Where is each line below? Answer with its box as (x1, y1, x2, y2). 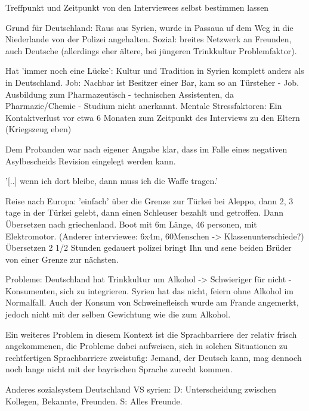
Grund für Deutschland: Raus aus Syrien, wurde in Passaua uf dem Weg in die (5, 21, 293, 33)
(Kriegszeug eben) (5, 123, 72, 135)
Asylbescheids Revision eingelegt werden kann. (5, 154, 176, 167)
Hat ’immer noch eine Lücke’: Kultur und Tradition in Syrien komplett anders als (5, 64, 304, 77)
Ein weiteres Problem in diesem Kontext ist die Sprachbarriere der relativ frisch (5, 328, 297, 340)
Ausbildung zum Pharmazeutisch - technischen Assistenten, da (5, 88, 234, 100)
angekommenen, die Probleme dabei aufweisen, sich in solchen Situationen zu (5, 340, 288, 352)
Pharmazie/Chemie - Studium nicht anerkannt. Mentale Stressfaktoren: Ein (5, 99, 282, 112)
